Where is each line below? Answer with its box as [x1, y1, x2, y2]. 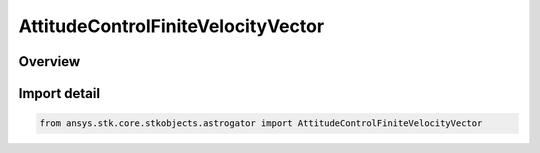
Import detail [18, 85, 100, 102]
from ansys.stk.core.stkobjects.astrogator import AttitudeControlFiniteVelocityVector [39, 118, 483, 129]
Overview [18, 53, 81, 70]
